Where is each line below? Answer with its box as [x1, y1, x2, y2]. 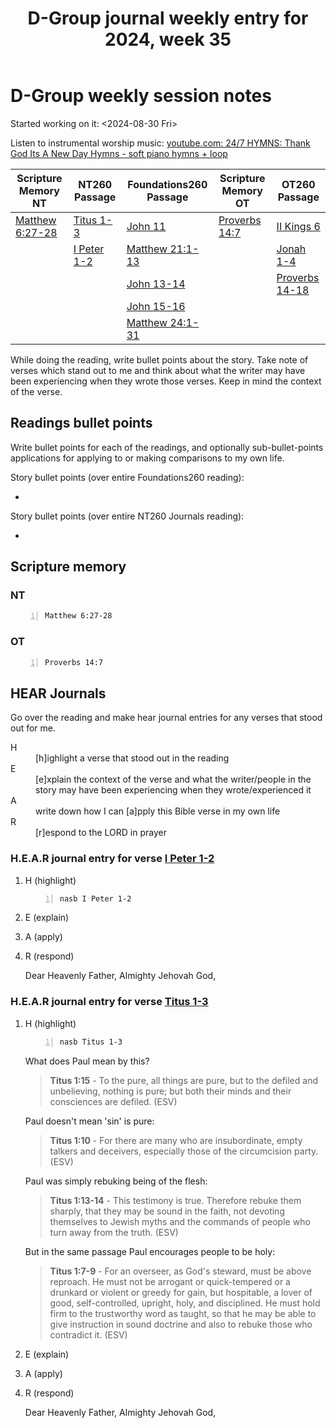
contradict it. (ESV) [49, 1328, 128, 1341]
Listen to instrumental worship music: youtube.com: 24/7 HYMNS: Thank [10, 137, 311, 149]
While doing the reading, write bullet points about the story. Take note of [10, 353, 309, 366]
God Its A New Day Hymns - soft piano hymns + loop [10, 147, 228, 159]
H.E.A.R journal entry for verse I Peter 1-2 [10, 852, 215, 866]
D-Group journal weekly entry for [27, 7, 309, 30]
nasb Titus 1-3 [59, 1037, 123, 1047]
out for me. [10, 722, 57, 734]
